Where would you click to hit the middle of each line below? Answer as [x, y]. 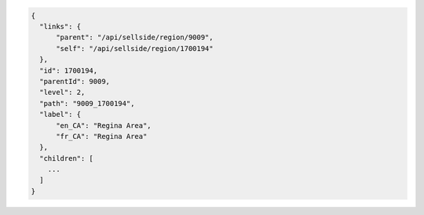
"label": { [60, 115]
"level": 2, [62, 93]
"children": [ [67, 158]
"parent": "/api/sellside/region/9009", [135, 38]
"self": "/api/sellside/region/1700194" [135, 48]
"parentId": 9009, [75, 81]
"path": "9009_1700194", [87, 103]
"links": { [60, 26]
